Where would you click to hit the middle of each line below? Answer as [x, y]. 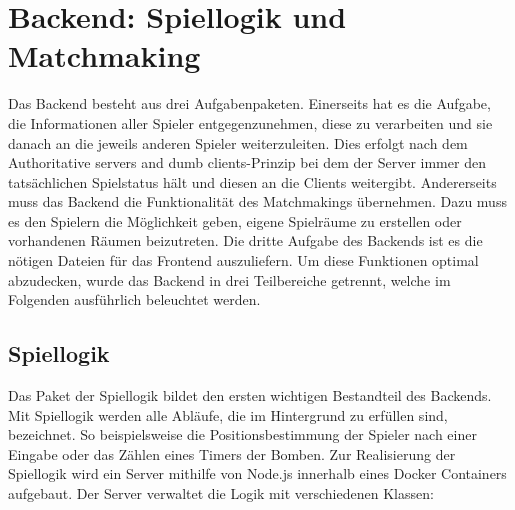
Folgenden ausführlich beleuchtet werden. [134, 299]
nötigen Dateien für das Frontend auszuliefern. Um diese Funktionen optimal [243, 260]
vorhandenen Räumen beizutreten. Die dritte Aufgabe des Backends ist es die [245, 240]
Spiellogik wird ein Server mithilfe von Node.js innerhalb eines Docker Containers [257, 473]
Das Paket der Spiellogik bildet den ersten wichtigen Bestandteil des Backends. [250, 395]
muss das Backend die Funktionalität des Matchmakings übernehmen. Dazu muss [257, 201]
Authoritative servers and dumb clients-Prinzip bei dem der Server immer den [247, 162]
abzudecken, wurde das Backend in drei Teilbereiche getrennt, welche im [229, 279]
